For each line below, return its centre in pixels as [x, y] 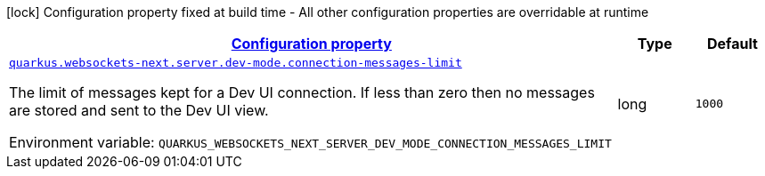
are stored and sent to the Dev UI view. [139, 110]
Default [732, 44]
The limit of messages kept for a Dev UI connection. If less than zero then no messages [302, 92]
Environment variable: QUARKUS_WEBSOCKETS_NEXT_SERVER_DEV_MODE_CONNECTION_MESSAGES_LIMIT [310, 142]
